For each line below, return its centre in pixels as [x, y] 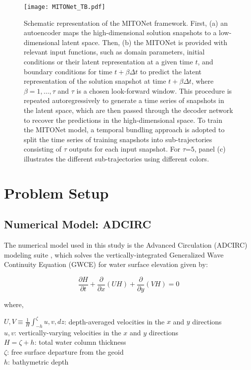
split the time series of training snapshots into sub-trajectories [118, 139]
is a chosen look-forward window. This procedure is [154, 90]
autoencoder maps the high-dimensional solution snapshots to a [120, 32]
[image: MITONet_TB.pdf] [65, 7]
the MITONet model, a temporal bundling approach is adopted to [124, 130]
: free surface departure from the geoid [65, 352]
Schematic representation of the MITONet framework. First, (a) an [126, 23]
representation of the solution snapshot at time [95, 81]
